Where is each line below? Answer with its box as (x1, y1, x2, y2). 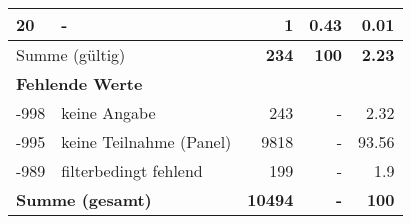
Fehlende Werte (16, 72, 143, 95)
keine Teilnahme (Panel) (61, 130, 232, 153)
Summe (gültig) (16, 43, 126, 66)
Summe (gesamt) (16, 188, 152, 211)
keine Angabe (61, 101, 156, 124)
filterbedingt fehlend (61, 159, 203, 182)
